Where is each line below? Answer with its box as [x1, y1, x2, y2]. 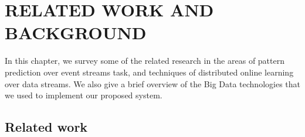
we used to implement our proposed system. [5, 89, 162, 101]
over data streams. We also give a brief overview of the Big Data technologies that [5, 77, 301, 90]
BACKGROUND [5, 20, 147, 44]
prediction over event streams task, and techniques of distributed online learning [5, 66, 294, 78]
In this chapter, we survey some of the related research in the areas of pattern [5, 54, 284, 67]
